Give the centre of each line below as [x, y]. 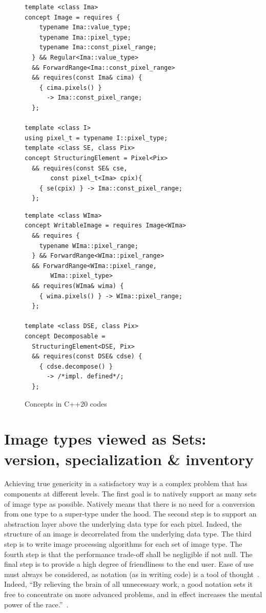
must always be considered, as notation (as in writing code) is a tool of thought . [132, 574]
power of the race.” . [36, 604]
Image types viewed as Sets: [105, 439]
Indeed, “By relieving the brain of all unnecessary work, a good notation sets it [128, 584]
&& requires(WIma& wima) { [78, 286]
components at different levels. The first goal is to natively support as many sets [130, 494]
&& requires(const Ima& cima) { [87, 78]
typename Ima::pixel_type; [85, 37]
